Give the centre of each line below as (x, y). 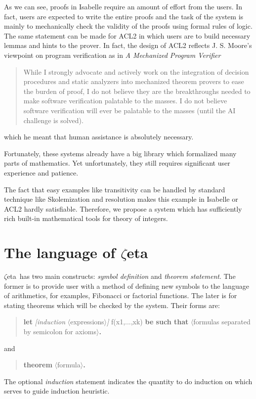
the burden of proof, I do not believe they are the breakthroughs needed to (137, 91)
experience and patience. (41, 172)
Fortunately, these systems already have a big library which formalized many (120, 153)
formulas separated (222, 322)
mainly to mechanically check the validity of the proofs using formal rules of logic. (128, 26)
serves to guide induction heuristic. (57, 391)
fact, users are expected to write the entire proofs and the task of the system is (124, 16)
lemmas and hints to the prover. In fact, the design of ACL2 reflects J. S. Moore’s (128, 45)
